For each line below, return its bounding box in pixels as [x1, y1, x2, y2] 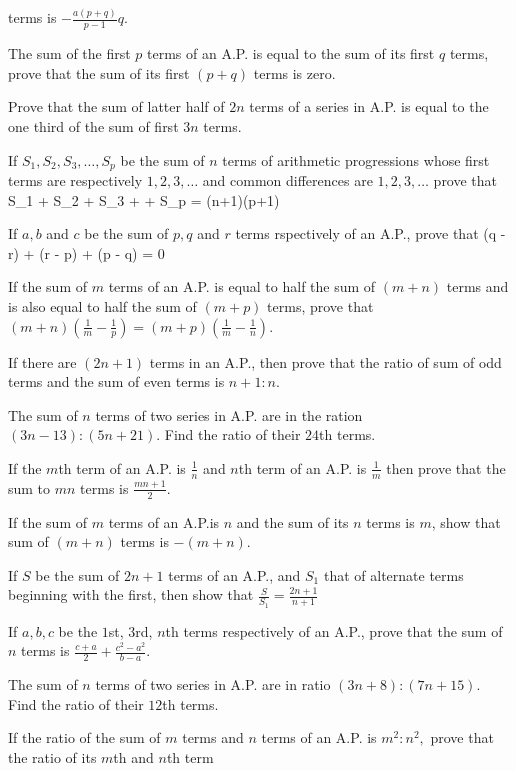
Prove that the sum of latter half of [8, 96, 225, 117]
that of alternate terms [323, 564, 464, 585]
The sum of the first [8, 43, 131, 64]
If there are [8, 351, 77, 372]
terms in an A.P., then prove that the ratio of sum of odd [149, 351, 502, 372]
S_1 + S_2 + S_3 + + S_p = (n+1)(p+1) [8, 189, 280, 210]
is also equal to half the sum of [8, 295, 197, 316]
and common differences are [202, 169, 373, 190]
